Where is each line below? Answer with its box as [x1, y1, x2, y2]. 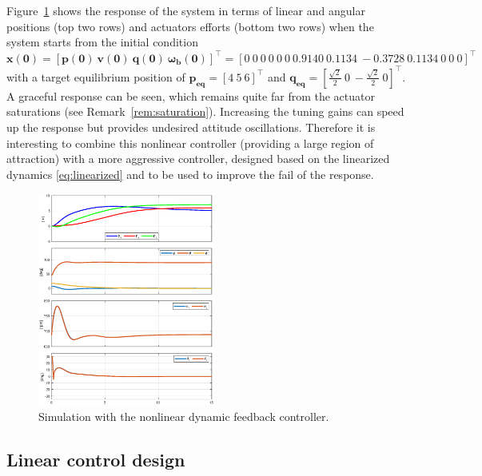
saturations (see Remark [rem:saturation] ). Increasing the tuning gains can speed [6, 103, 404, 120]
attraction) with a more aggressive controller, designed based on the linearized [6, 150, 390, 167]
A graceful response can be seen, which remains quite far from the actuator [6, 87, 375, 104]
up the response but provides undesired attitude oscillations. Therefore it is [6, 119, 376, 136]
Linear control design [6, 446, 185, 471]
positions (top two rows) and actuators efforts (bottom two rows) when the [6, 18, 374, 34]
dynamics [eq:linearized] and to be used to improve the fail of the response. [6, 165, 374, 182]
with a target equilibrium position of [6, 68, 185, 85]
